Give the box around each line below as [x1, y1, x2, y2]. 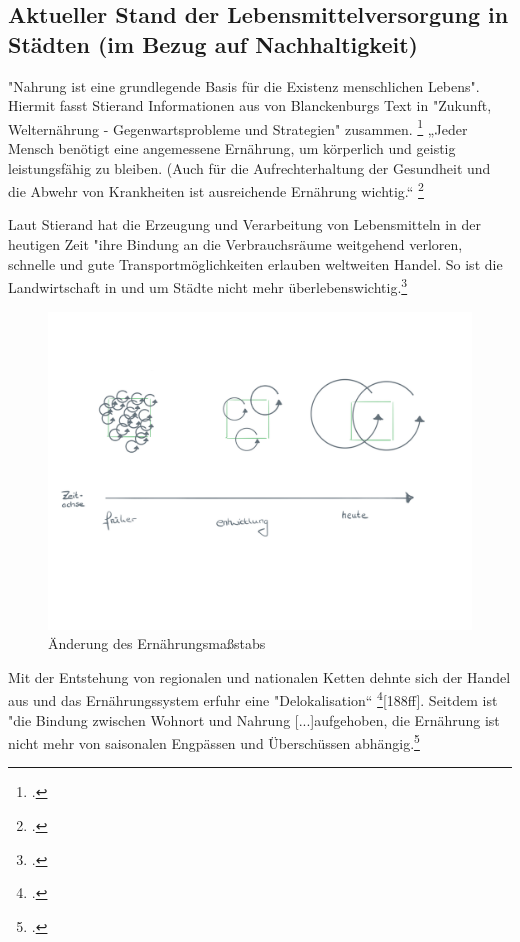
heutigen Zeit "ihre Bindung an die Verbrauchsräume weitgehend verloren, [8, 234, 463, 255]
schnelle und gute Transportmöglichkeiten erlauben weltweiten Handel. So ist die [8, 253, 503, 274]
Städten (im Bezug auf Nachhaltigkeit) [8, 28, 418, 59]
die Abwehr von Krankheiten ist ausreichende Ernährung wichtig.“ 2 [8, 178, 424, 201]
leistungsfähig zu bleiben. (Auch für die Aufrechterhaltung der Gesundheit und [8, 157, 491, 178]
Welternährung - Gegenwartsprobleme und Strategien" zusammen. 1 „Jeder [8, 115, 468, 139]
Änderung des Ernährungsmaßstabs [48, 633, 266, 654]
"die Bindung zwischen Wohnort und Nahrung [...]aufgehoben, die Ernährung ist [8, 709, 500, 730]
